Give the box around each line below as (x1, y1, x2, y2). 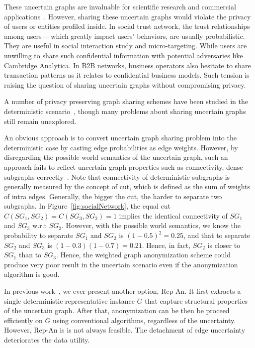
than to (18, 249, 42, 260)
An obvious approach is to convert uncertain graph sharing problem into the (4, 132, 237, 143)
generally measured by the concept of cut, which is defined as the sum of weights (4, 181, 251, 192)
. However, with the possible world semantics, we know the (61, 220, 241, 231)
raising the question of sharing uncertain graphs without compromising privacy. (4, 79, 246, 90)
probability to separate (4, 230, 74, 240)
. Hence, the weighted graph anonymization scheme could (56, 249, 231, 260)
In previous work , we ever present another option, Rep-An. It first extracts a (4, 286, 241, 296)
